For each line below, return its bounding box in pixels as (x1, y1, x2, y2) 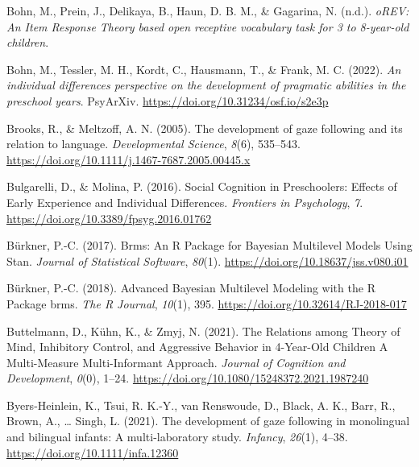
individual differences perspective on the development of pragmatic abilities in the (6, 76, 406, 93)
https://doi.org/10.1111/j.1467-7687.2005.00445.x (6, 151, 251, 167)
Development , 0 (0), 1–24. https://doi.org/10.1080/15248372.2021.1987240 (6, 370, 369, 386)
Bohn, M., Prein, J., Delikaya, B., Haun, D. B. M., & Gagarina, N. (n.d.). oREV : (6, 2, 409, 19)
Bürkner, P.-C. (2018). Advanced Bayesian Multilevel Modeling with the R (6, 279, 375, 296)
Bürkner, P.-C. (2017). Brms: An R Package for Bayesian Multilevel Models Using (6, 237, 413, 254)
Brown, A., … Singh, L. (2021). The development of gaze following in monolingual (6, 412, 410, 429)
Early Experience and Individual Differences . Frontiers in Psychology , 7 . (6, 193, 363, 210)
